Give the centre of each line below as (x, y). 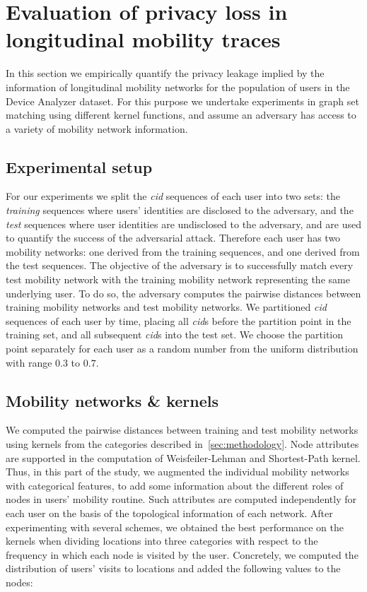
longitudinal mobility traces (143, 39)
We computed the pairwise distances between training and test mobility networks (182, 430)
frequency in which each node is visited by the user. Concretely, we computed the (182, 554)
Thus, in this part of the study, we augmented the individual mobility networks (177, 472)
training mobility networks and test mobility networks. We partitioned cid (166, 307)
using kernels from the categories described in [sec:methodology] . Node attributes (182, 444)
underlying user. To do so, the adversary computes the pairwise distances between (183, 293)
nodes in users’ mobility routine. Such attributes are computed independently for (181, 499)
